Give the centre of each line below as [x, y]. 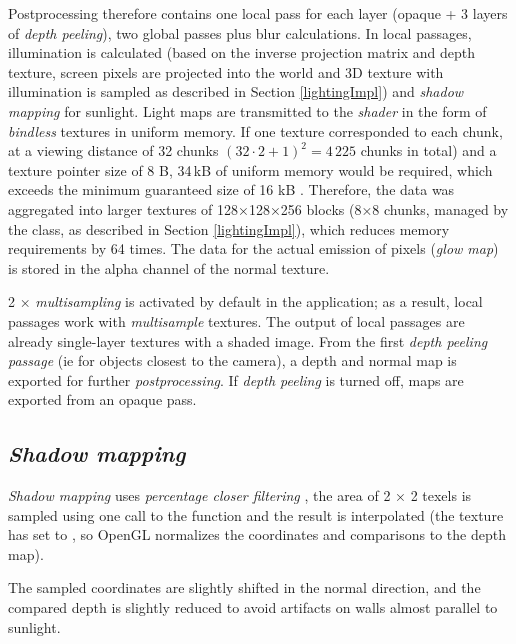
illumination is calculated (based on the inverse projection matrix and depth [242, 52]
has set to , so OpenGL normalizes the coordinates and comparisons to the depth [257, 534]
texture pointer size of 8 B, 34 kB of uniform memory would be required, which [250, 169]
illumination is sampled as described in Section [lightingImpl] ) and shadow [236, 91]
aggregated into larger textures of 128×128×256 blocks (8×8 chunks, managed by [258, 208]
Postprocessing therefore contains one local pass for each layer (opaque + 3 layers [258, 13]
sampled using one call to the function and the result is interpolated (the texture [256, 514]
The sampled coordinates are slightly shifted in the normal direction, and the [244, 587]
